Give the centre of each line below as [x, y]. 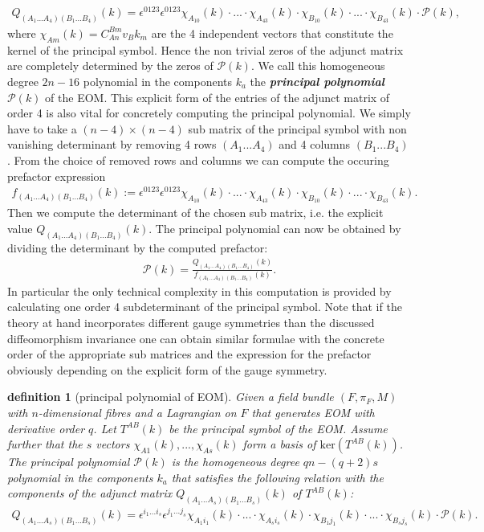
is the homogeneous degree [235, 462]
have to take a [42, 128]
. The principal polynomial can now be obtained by [275, 229]
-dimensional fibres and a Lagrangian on [137, 413]
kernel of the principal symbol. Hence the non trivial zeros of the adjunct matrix [205, 49]
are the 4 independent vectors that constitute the [272, 33]
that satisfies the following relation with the [277, 477]
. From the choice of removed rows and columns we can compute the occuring [198, 160]
